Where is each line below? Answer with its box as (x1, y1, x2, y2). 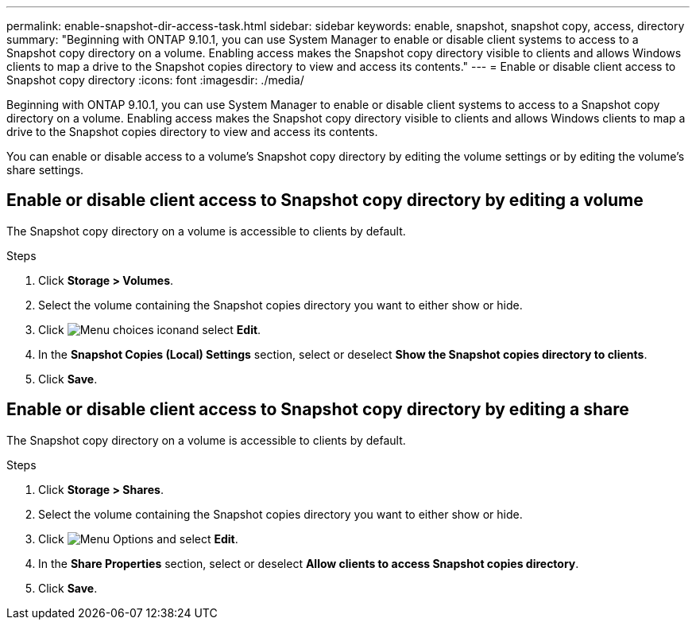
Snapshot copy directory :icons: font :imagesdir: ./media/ (6, 73, 304, 87)
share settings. (6, 163, 84, 177)
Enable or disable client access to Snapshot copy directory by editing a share (6, 399, 629, 420)
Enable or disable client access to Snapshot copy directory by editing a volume (6, 190, 644, 211)
